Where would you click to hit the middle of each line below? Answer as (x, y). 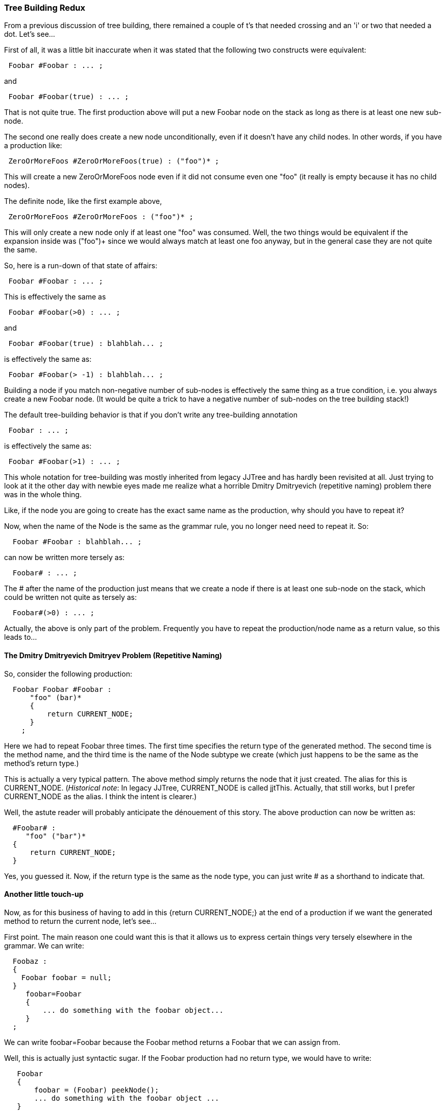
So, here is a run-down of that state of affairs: (81, 266)
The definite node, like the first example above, (83, 201)
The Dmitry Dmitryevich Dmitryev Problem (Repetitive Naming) (113, 655)
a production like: (33, 146)
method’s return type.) (42, 763)
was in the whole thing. (43, 495)
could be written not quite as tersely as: (71, 597)
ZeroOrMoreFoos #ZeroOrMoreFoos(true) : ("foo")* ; (114, 161)
